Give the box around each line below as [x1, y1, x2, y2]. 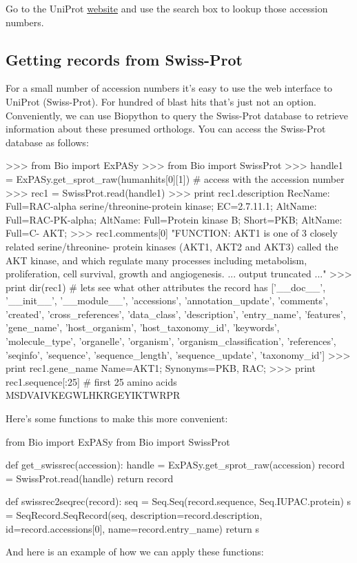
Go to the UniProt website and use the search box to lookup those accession [6, 1, 328, 15]
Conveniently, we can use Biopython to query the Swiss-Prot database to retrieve [6, 108, 349, 122]
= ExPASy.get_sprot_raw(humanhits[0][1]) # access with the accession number [6, 171, 345, 186]
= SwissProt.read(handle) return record [6, 471, 174, 485]
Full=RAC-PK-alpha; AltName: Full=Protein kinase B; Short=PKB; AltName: [6, 212, 343, 226]
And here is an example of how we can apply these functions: [6, 544, 264, 559]
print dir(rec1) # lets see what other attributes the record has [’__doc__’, [6, 279, 326, 294]
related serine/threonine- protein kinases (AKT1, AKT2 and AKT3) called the [6, 239, 338, 253]
